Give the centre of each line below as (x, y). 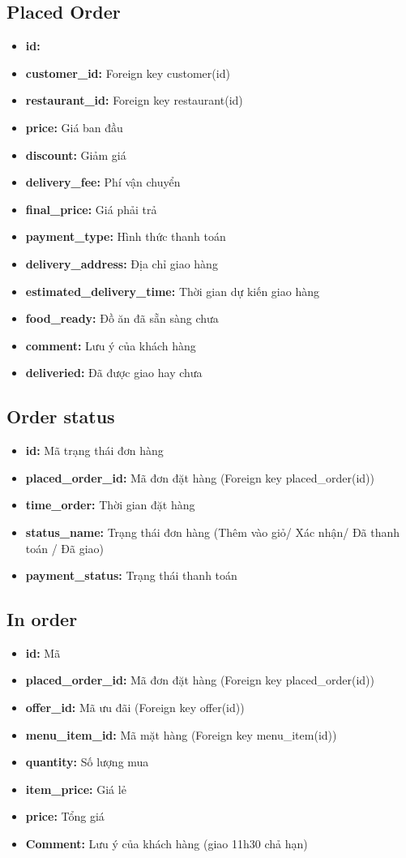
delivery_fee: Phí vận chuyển (103, 182)
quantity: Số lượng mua (87, 762)
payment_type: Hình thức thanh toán (126, 236)
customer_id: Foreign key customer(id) (128, 73)
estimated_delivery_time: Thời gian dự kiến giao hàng (172, 291)
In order (42, 619)
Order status (61, 416)
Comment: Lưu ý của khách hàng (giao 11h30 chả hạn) (167, 844)
